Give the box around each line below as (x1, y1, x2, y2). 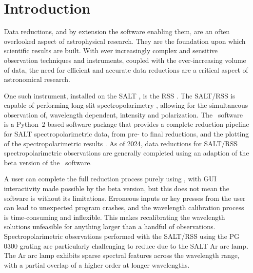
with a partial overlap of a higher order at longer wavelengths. (4, 259, 190, 270)
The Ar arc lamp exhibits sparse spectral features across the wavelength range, (4, 250, 240, 260)
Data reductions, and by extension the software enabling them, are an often (4, 26, 230, 37)
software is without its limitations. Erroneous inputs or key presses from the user (4, 193, 246, 203)
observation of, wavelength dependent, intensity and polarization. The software (4, 109, 243, 119)
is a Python (4, 119, 39, 129)
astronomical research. (4, 74, 70, 84)
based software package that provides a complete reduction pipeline (47, 119, 249, 129)
